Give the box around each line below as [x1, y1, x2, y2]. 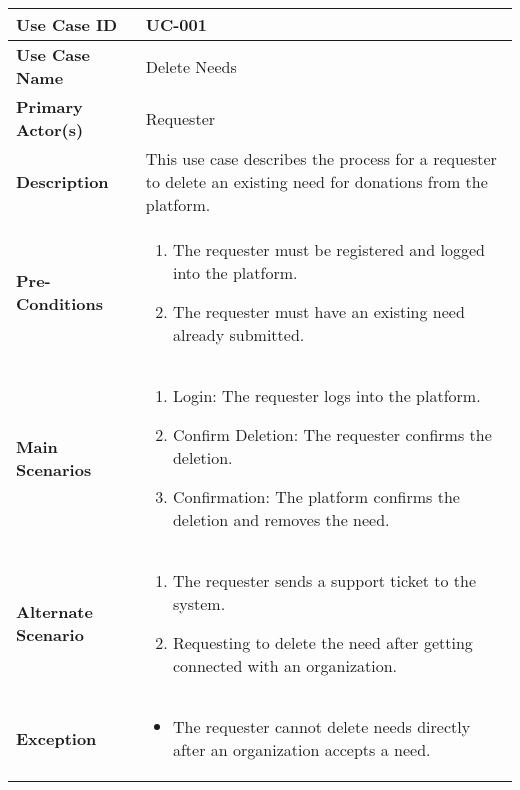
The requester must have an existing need [172, 300, 465, 323]
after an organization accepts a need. [172, 738, 431, 761]
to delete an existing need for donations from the [145, 170, 488, 193]
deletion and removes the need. [172, 508, 390, 531]
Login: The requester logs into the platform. [172, 384, 481, 407]
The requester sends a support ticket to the [172, 569, 477, 592]
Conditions [16, 292, 103, 315]
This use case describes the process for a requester [145, 147, 497, 170]
